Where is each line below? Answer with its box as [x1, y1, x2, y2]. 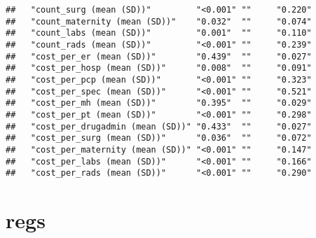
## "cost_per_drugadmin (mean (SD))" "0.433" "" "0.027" [6, 121, 312, 132]
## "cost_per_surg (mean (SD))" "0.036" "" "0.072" [6, 133, 312, 143]
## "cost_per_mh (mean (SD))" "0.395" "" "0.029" [6, 98, 312, 108]
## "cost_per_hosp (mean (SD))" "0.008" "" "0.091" [6, 63, 312, 73]
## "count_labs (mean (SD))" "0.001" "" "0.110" [6, 28, 312, 38]
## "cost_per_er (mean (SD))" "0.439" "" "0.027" [6, 51, 312, 62]
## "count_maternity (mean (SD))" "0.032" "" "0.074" [6, 16, 312, 27]
